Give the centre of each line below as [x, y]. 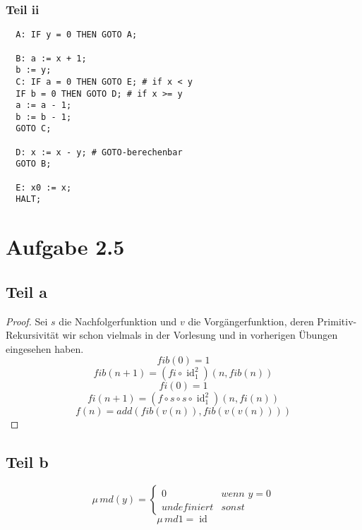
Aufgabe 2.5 [65, 247]
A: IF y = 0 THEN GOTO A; [77, 35]
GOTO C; [34, 129]
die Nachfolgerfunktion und [118, 321]
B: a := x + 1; [51, 58]
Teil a [27, 291]
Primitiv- [337, 321]
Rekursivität [32, 335]
